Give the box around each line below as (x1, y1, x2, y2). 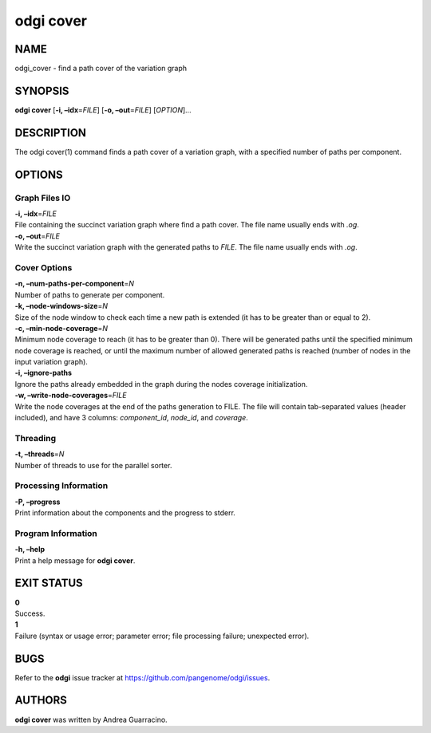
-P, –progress (14, 497, 61, 506)
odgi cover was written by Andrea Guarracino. (14, 715, 168, 724)
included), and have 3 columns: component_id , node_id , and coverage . (14, 413, 249, 423)
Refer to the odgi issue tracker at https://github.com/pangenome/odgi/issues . (14, 672, 271, 682)
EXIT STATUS (14, 577, 83, 590)
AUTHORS (14, 694, 68, 707)
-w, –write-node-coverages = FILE (14, 391, 127, 400)
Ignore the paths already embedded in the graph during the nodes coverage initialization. (14, 379, 308, 388)
